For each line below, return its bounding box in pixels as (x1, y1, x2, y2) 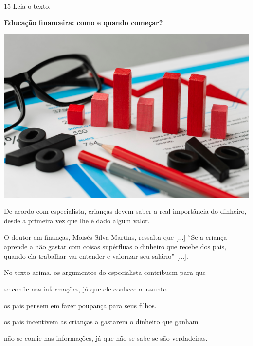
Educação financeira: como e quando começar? (4, 17, 163, 27)
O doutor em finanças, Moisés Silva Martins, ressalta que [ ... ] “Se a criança (4, 232, 227, 242)
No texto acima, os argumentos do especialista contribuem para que (4, 267, 206, 277)
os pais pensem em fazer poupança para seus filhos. (4, 300, 157, 310)
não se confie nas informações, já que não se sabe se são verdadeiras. (4, 332, 208, 343)
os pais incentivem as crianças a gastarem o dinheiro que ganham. (4, 316, 200, 327)
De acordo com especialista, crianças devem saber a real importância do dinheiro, (4, 206, 247, 216)
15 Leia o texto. (4, 1, 51, 11)
